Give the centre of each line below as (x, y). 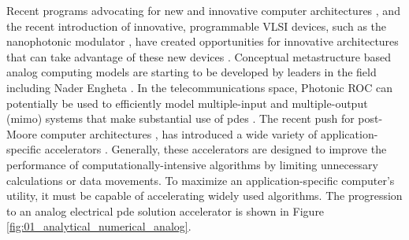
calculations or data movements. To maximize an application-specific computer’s (201, 180)
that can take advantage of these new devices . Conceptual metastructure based (199, 56)
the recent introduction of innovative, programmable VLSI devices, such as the (197, 26)
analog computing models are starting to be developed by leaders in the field (191, 72)
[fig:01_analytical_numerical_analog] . (99, 226)
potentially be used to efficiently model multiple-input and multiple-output (187, 103)
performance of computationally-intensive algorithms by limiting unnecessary (192, 164)
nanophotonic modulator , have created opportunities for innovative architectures (203, 41)
